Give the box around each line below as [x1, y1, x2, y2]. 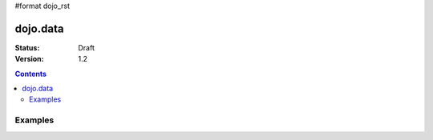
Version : [14, 54, 44, 64]
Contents [14, 69, 47, 78]
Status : [14, 42, 40, 52]
